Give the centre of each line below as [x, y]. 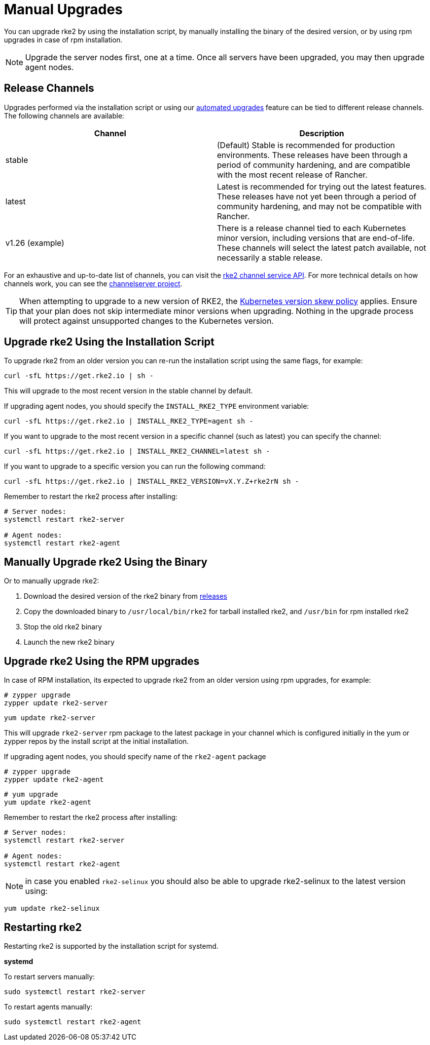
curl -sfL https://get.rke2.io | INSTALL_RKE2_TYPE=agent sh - [129, 421]
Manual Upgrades [63, 9]
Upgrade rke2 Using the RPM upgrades [102, 661]
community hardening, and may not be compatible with [319, 206]
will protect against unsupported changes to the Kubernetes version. [146, 321]
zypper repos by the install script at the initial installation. [96, 741]
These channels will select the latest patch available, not [322, 248]
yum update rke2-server [50, 718]
